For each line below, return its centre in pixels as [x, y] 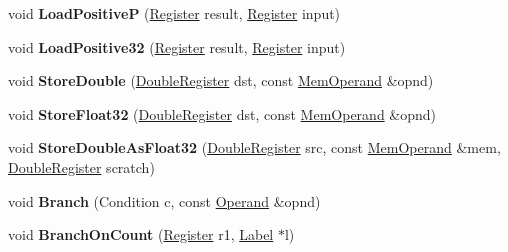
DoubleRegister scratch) [81, 166]
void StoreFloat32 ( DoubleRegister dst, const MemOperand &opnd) [222, 113]
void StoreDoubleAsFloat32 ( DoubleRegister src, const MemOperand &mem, [254, 147]
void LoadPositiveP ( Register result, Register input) [174, 13]
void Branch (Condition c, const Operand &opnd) [164, 200]
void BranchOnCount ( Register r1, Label [141, 234]
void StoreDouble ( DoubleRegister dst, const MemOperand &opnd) [221, 80]
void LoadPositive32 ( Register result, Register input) [177, 46]
